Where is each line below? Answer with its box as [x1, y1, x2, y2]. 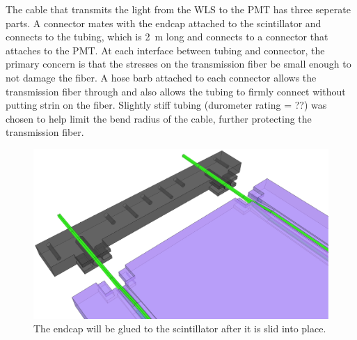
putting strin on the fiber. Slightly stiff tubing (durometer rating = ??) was [6, 98, 327, 112]
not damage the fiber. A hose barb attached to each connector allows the [6, 70, 317, 84]
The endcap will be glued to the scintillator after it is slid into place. [33, 321, 326, 336]
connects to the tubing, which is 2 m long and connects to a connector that [6, 29, 328, 44]
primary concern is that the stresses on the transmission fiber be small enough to [6, 56, 351, 71]
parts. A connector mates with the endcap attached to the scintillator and [6, 15, 322, 30]
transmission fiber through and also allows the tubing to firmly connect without [6, 84, 346, 98]
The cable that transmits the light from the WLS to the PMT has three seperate [6, 2, 351, 16]
